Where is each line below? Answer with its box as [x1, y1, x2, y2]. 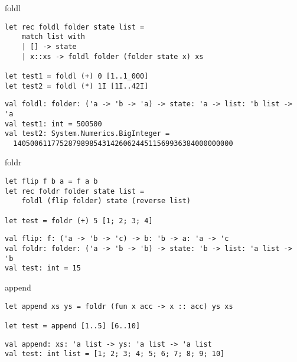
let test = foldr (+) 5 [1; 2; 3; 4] [5, 216, 153, 225]
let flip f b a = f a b [5, 177, 98, 186]
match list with [21, 32, 86, 41]
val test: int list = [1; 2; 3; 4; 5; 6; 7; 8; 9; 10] [5, 350, 225, 358]
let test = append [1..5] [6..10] [5, 321, 141, 330]
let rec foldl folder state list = [5, 22, 145, 31]
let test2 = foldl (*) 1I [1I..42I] [5, 81, 149, 90]
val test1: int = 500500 [5, 119, 102, 128]
